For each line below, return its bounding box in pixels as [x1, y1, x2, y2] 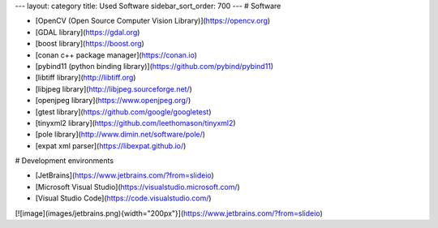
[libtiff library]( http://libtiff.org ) [35, 73, 136, 83]
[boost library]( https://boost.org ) [35, 39, 145, 49]
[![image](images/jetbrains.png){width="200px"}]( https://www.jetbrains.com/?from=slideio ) [15, 208, 324, 218]
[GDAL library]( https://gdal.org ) [35, 27, 140, 37]
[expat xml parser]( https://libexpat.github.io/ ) [35, 140, 187, 150]
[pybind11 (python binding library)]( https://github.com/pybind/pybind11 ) [35, 61, 274, 71]
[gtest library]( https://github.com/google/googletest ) [35, 106, 212, 117]
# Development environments [15, 156, 114, 166]
